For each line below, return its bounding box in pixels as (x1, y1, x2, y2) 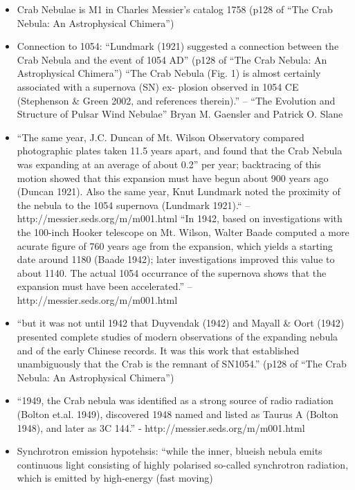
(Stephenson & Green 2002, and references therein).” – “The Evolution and (17, 93, 336, 107)
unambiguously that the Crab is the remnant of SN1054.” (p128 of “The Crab (17, 356, 347, 371)
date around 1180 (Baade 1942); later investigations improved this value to (17, 252, 335, 266)
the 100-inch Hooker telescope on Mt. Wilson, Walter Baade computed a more (17, 224, 349, 239)
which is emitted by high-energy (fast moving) (17, 471, 213, 485)
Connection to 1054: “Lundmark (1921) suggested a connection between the (17, 39, 339, 53)
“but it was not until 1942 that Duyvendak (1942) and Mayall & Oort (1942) (17, 316, 345, 330)
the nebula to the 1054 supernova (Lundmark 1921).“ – (17, 197, 251, 212)
